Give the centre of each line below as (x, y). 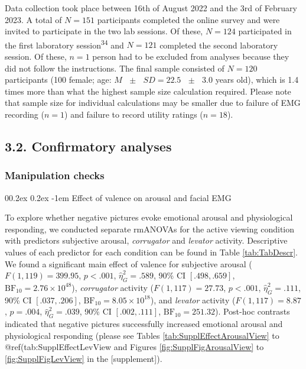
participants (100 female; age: (58, 80)
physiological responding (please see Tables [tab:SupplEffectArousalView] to (142, 335)
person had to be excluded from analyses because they (191, 56)
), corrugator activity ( (113, 287)
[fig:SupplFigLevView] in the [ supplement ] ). (84, 358)
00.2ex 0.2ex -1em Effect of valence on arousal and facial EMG (118, 197)
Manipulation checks (55, 175)
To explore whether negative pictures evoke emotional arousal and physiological (149, 217)
